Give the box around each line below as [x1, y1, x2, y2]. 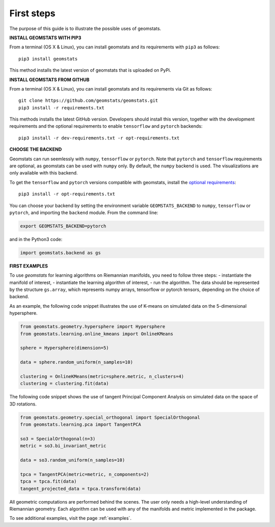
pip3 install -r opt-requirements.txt [18, 191, 116, 197]
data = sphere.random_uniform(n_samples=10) [20, 359, 133, 365]
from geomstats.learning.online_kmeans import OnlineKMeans [20, 331, 174, 337]
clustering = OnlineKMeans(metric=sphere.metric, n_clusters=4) [20, 373, 184, 379]
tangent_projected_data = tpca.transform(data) [20, 486, 141, 491]
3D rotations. [9, 401, 37, 407]
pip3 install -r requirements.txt [18, 105, 104, 110]
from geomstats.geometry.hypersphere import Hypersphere [20, 324, 166, 330]
